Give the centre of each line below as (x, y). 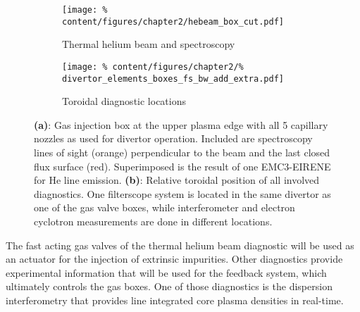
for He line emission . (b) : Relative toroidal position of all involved (177, 180)
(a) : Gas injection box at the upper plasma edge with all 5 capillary (181, 124)
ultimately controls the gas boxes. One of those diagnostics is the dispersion (169, 286)
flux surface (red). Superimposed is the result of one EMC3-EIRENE (182, 166)
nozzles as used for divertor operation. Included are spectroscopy (173, 138)
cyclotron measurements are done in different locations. (153, 221)
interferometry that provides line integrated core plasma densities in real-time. (175, 300)
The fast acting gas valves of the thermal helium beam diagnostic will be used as (180, 245)
